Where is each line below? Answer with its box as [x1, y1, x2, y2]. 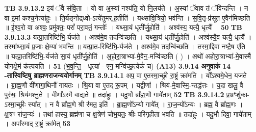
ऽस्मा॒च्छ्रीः [4, 99, 26, 109]
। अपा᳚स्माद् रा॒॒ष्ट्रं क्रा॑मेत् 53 [4, 118, 71, 129]
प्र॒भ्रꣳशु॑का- [226, 89, 250, 100]
